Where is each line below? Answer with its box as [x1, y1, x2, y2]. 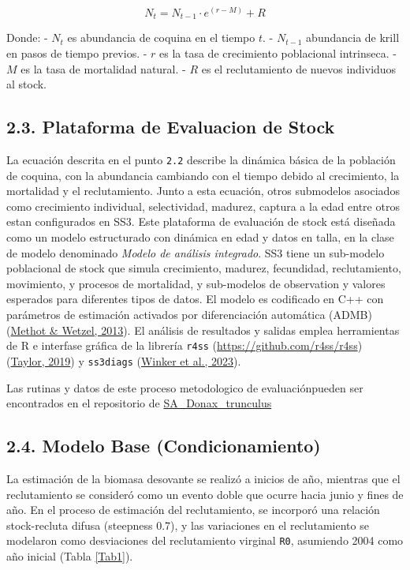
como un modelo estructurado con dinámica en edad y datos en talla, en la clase [6, 229, 394, 246]
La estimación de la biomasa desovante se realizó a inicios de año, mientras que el [6, 470, 401, 486]
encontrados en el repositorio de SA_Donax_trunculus [6, 395, 272, 411]
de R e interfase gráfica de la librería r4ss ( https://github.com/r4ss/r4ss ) [6, 337, 363, 354]
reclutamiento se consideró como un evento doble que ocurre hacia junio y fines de [6, 486, 404, 502]
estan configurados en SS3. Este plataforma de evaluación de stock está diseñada [6, 213, 396, 230]
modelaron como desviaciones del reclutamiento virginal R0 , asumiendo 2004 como [6, 532, 404, 549]
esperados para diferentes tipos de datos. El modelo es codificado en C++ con [6, 291, 384, 307]
